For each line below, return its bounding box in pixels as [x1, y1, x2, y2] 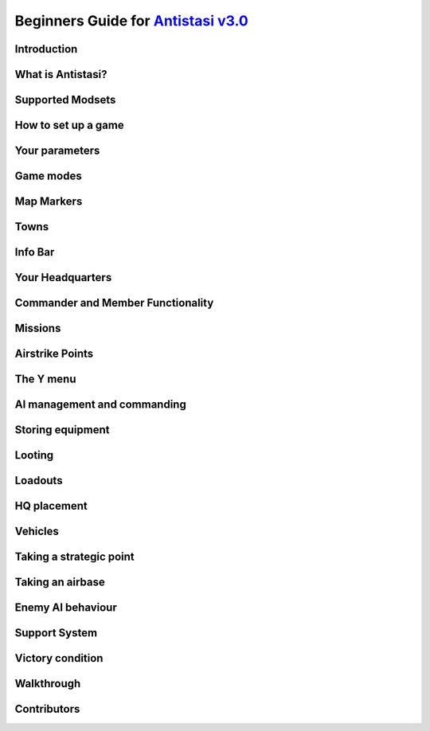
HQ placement [14, 499, 88, 513]
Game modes [14, 170, 83, 183]
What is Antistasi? [14, 68, 107, 81]
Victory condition [14, 651, 104, 665]
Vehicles [14, 525, 59, 538]
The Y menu [14, 373, 76, 386]
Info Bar [14, 245, 55, 259]
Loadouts [14, 474, 63, 487]
